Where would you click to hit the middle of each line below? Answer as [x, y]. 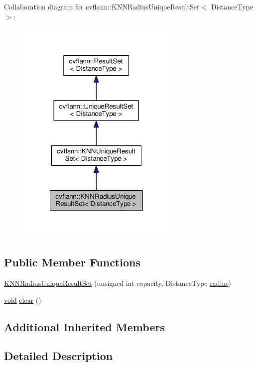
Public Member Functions [72, 262]
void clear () [23, 300]
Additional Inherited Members [84, 326]
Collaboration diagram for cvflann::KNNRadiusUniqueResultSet [102, 6]
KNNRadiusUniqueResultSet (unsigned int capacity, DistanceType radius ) [118, 283]
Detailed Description [59, 356]
